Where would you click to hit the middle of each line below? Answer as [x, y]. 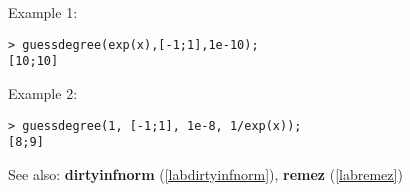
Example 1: [43, 12]
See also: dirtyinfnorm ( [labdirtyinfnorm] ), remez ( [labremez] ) [205, 173]
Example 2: [43, 92]
